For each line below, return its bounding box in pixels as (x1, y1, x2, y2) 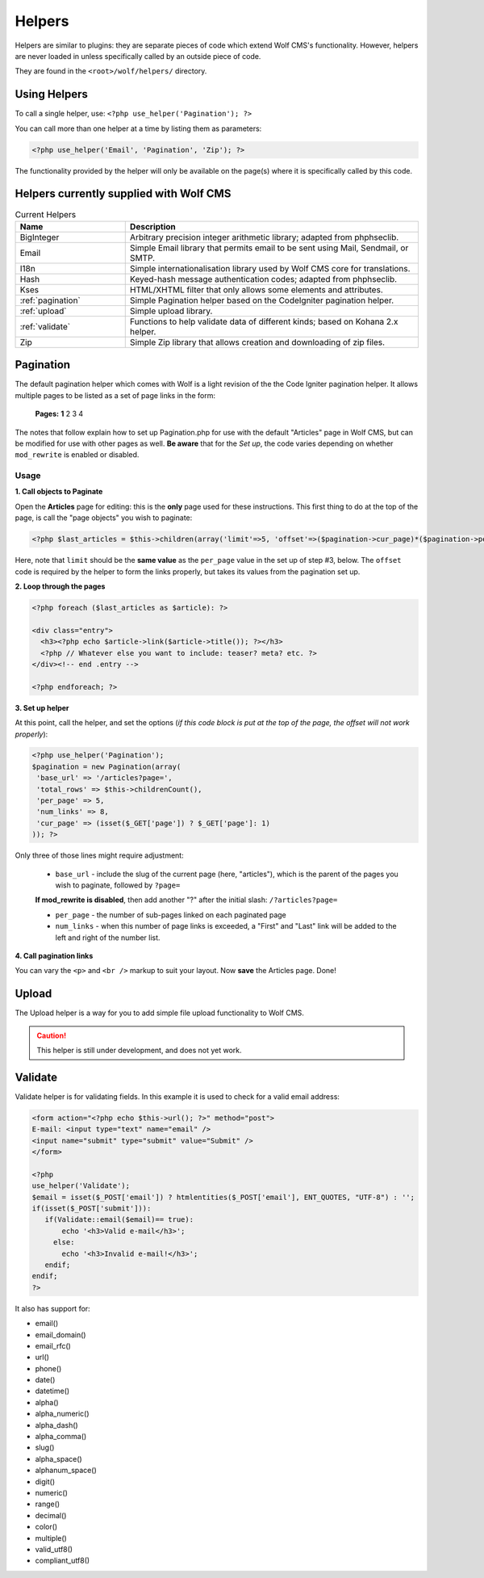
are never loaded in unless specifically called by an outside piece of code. (15, 51, 261, 61)
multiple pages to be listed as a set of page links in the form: (15, 390, 215, 400)
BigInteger (19, 231, 60, 242)
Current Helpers (15, 208, 77, 220)
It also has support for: (15, 1303, 90, 1313)
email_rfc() (35, 1341, 72, 1350)
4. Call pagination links (15, 951, 94, 960)
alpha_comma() (35, 1432, 87, 1442)
